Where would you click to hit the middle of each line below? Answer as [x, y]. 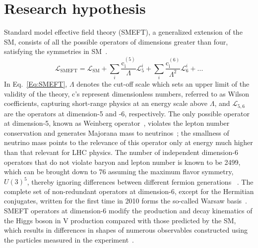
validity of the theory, [37, 93]
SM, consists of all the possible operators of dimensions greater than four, [116, 41]
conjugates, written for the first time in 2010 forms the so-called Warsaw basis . [126, 201]
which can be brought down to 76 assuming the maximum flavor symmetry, [119, 172]
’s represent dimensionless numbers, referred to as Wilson [162, 93]
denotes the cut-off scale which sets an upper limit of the [163, 83]
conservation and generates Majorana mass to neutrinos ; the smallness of [117, 132]
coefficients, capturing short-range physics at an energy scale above [106, 103]
